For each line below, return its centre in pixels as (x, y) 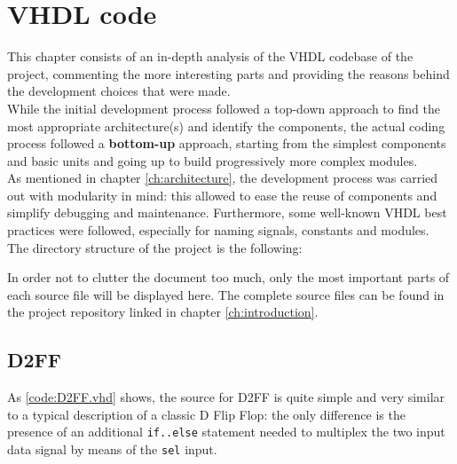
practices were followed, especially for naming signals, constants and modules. (218, 230)
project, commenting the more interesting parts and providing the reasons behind (228, 73)
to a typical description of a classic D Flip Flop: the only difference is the (206, 414)
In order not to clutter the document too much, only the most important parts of (228, 277)
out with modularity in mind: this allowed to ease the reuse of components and (222, 195)
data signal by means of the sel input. (112, 449)
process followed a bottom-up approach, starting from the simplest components (227, 143)
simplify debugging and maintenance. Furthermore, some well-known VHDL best (227, 212)
